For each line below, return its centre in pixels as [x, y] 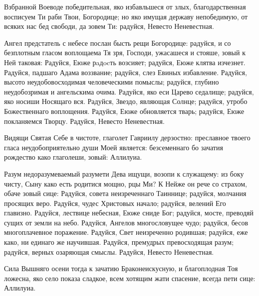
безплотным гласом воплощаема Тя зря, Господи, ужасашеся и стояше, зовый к [125, 52]
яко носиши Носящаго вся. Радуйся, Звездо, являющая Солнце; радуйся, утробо [126, 101]
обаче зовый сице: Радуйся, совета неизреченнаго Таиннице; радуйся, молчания [125, 193]
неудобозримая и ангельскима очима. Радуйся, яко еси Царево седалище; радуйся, [129, 91]
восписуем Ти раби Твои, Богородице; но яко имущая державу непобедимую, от [126, 16]
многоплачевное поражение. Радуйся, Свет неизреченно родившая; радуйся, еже [126, 232]
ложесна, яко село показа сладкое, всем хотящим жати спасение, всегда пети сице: [130, 278]
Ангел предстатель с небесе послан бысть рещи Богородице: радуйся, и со [118, 43]
